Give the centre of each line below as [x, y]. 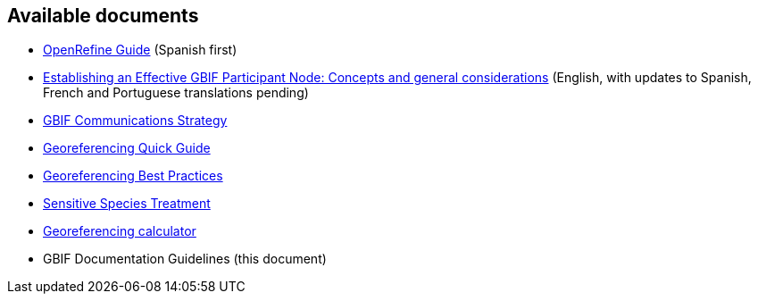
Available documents [103, 16]
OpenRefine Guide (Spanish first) [140, 50]
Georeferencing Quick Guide [127, 148]
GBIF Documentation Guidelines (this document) [185, 259]
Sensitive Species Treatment [127, 204]
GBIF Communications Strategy [135, 121]
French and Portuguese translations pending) [176, 93]
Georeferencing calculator [120, 231]
